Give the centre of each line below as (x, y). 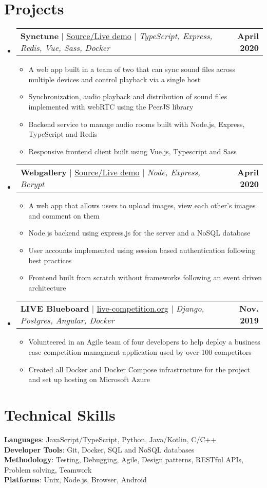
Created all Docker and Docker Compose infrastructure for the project (139, 369)
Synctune (40, 36)
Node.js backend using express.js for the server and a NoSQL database (139, 233)
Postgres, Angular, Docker (67, 320)
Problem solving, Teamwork (48, 469)
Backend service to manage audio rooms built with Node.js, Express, (137, 124)
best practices (50, 260)
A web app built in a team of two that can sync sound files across (132, 69)
